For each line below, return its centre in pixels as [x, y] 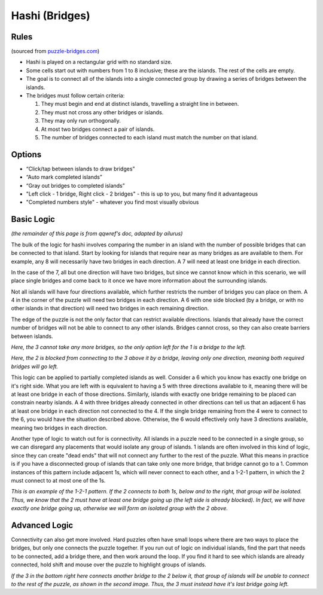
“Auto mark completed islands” [64, 177]
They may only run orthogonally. [81, 121]
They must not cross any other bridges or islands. [102, 112]
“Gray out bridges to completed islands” [75, 185]
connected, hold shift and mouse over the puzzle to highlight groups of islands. [109, 565]
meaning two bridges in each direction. [59, 428]
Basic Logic [33, 219]
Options [26, 155]
